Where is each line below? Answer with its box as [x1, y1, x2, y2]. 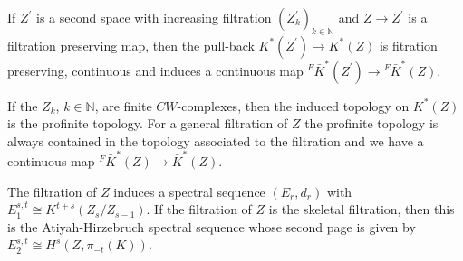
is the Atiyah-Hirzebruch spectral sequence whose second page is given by [7, 217, 416, 236]
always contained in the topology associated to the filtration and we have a [7, 131, 424, 150]
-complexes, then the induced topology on [177, 96, 410, 115]
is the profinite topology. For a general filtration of [7, 114, 288, 133]
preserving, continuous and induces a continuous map [7, 61, 304, 79]
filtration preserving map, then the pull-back [7, 35, 255, 54]
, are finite [94, 96, 152, 115]
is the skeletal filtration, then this [268, 200, 455, 219]
